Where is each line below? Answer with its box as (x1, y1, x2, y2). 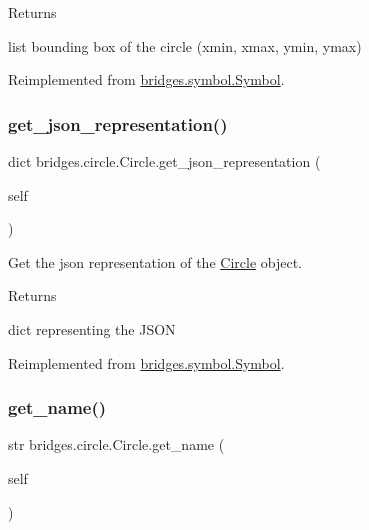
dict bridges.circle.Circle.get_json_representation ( (8, 151, 321, 171)
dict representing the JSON (8, 318, 176, 339)
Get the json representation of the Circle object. (8, 251, 302, 272)
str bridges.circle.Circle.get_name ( (8, 434, 225, 455)
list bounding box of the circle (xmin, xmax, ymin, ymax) (8, 35, 362, 56)
